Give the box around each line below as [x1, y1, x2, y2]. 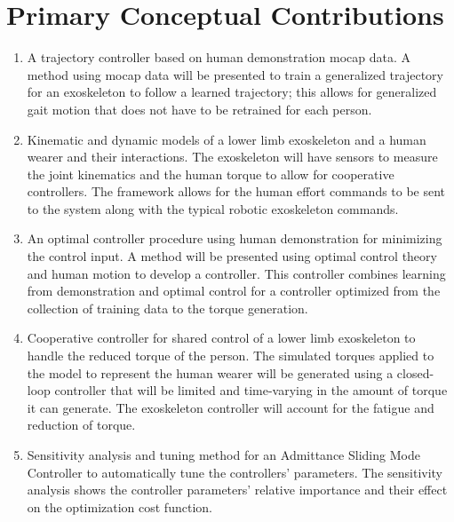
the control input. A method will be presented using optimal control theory [27, 247, 437, 265]
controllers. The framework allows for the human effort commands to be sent [27, 182, 446, 201]
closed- [396, 363, 434, 382]
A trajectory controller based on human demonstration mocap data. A [27, 48, 411, 67]
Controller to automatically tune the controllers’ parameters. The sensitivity [27, 463, 443, 481]
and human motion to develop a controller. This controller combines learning [27, 264, 446, 282]
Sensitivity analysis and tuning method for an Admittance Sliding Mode [27, 446, 420, 463]
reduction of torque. [27, 415, 136, 434]
